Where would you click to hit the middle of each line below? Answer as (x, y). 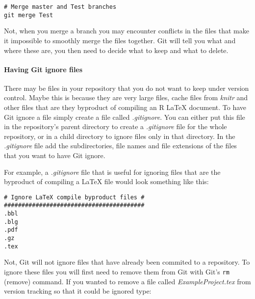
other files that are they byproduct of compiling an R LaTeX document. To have (125, 107)
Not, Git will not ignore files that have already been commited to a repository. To (127, 262)
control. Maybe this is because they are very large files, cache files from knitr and (126, 97)
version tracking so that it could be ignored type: (78, 291)
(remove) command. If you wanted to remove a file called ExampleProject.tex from (127, 281)
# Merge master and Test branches (60, 7)
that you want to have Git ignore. (55, 155)
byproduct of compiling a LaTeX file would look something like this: (106, 181)
